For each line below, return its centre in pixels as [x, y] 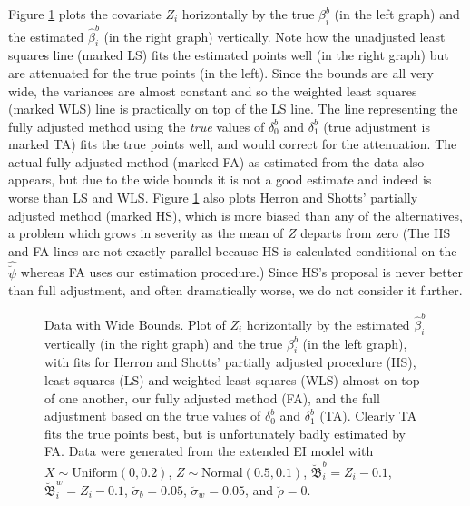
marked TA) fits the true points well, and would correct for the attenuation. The [233, 144]
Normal [222, 473]
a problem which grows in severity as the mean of [146, 233]
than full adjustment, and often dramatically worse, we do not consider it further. [235, 290]
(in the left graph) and [397, 14]
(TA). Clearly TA [368, 416]
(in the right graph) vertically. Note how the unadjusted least [274, 36]
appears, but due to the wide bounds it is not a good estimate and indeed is [220, 179]
